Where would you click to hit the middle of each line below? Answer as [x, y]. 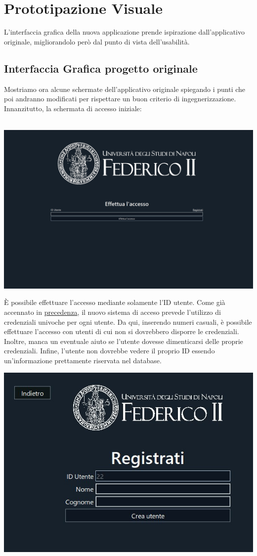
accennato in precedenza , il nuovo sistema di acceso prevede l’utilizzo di [112, 312]
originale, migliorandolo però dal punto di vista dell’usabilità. [97, 41]
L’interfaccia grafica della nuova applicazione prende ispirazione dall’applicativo [124, 32]
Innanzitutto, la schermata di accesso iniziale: [73, 108]
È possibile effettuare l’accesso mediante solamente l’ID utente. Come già [115, 302]
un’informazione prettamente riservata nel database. [83, 360]
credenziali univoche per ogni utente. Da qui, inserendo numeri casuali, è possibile [128, 321]
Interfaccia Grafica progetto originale [101, 68]
